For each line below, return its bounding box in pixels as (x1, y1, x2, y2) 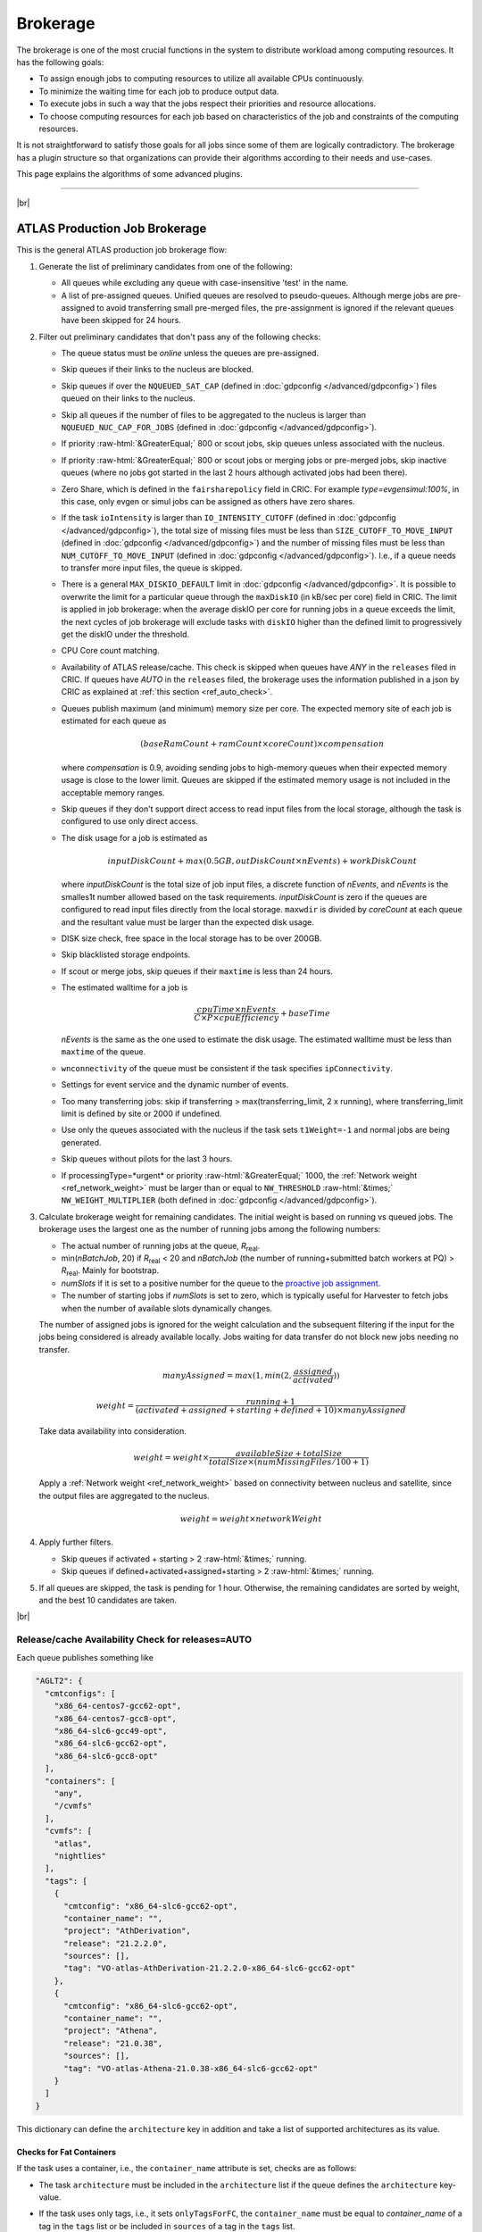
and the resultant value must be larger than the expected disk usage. (61, 916, 314, 928)
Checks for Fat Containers (16, 2146, 116, 2157)
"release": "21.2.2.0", (63, 1938, 168, 1948)
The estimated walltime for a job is (61, 982, 188, 993)
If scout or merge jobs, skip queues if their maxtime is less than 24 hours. (61, 965, 334, 977)
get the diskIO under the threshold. (61, 629, 190, 639)
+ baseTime (279, 1008, 330, 1018)
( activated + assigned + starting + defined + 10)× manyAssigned (135, 1404, 406, 1415)
